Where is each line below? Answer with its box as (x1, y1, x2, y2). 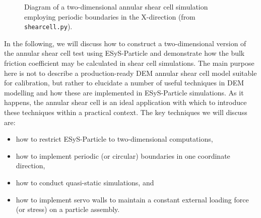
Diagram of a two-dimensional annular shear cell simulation (24, 2, 208, 12)
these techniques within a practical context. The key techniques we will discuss (4, 107, 247, 117)
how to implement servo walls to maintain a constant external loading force (16, 194, 249, 204)
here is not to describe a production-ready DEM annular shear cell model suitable (4, 67, 257, 78)
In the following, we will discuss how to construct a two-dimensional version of (4, 38, 246, 48)
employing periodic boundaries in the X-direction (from (24, 11, 195, 22)
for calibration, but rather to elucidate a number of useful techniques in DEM (4, 77, 244, 88)
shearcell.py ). (24, 21, 73, 32)
